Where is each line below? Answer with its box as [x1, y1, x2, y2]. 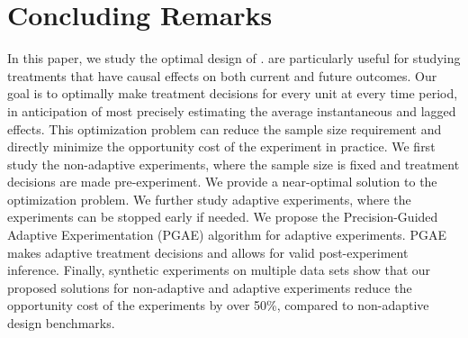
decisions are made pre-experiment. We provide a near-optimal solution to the [7, 172, 437, 191]
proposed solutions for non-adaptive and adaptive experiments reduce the [7, 278, 412, 297]
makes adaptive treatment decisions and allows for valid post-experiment [7, 242, 409, 261]
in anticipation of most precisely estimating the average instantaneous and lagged [7, 101, 456, 120]
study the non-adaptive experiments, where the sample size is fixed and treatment [7, 154, 460, 173]
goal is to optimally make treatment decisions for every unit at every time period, [7, 84, 458, 103]
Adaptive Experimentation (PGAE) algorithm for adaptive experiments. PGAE [7, 225, 446, 244]
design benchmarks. [7, 314, 115, 333]
